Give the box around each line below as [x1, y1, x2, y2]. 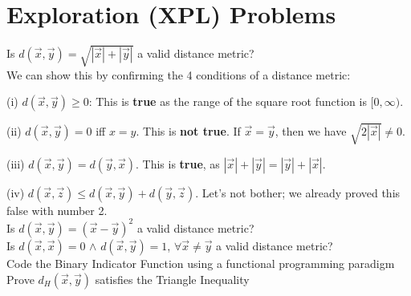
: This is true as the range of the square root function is [88, 93, 367, 110]
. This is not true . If [136, 123, 241, 140]
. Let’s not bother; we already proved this [195, 184, 401, 201]
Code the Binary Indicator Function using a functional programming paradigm [6, 254, 395, 271]
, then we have [275, 123, 347, 140]
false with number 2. [6, 201, 108, 218]
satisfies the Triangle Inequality [95, 270, 250, 287]
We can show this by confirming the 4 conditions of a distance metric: [6, 66, 351, 83]
